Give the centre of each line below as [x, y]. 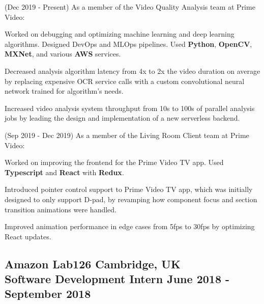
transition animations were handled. [61, 209]
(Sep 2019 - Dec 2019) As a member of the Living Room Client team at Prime [127, 135]
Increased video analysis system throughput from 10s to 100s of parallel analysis [130, 108]
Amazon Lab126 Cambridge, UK [93, 264]
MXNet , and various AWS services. [63, 54]
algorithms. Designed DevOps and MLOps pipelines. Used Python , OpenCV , [128, 44]
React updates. [28, 236]
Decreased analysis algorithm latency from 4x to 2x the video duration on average [133, 71]
